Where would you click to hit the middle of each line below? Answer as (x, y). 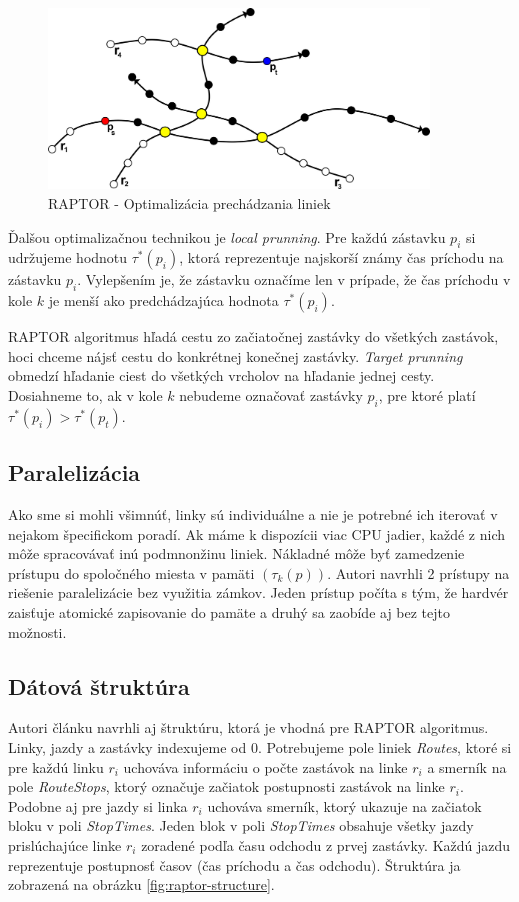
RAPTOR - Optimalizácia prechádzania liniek (189, 203)
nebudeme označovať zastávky (271, 395)
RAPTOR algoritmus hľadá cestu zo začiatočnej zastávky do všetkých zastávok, (253, 336)
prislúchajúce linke (65, 844)
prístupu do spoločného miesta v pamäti (131, 572)
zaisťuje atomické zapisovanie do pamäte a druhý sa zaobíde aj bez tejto (229, 612)
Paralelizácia (74, 472)
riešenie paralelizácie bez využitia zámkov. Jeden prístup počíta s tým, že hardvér (258, 592)
